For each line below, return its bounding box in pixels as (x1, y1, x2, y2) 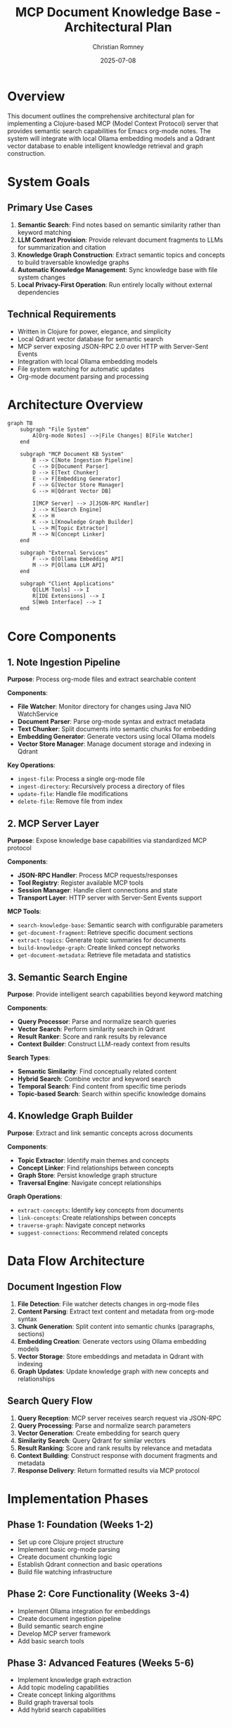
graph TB (7, 420, 33, 427)
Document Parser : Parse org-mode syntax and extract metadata (17, 717, 205, 726)
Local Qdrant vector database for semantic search (17, 334, 164, 343)
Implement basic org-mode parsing (17, 1545, 120, 1553)
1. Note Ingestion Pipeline (7, 656, 121, 668)
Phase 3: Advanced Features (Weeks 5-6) (7, 1657, 195, 1669)
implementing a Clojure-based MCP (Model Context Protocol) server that (7, 119, 219, 128)
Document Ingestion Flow (7, 1281, 122, 1293)
